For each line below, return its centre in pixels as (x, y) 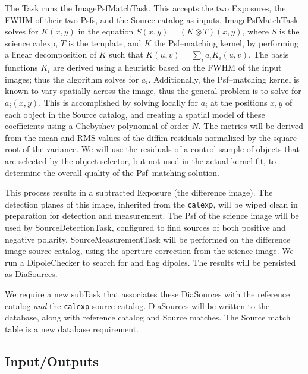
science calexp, (32, 43)
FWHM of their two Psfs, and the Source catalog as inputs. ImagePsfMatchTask (152, 19)
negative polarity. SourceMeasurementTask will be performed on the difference (148, 239)
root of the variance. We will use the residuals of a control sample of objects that (152, 149)
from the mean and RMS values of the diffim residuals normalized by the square (151, 137)
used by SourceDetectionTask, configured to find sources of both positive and (145, 227)
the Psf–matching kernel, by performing (226, 43)
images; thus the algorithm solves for (72, 79)
